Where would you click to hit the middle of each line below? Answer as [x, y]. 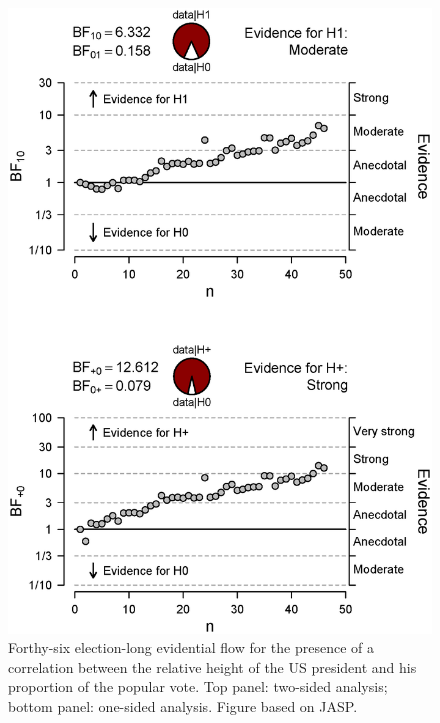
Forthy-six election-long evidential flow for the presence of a [191, 647]
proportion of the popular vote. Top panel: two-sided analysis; [198, 686]
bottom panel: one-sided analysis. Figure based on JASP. [183, 705]
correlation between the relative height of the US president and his [212, 666]
